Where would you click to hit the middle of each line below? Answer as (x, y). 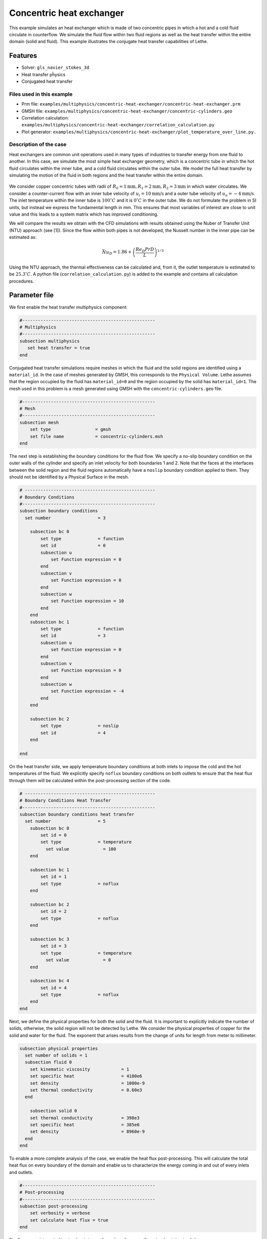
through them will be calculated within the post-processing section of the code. (90, 780)
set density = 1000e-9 (88, 1083)
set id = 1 (53, 877)
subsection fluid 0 (48, 1062)
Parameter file (31, 295)
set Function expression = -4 (87, 691)
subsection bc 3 (49, 939)
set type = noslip (79, 726)
